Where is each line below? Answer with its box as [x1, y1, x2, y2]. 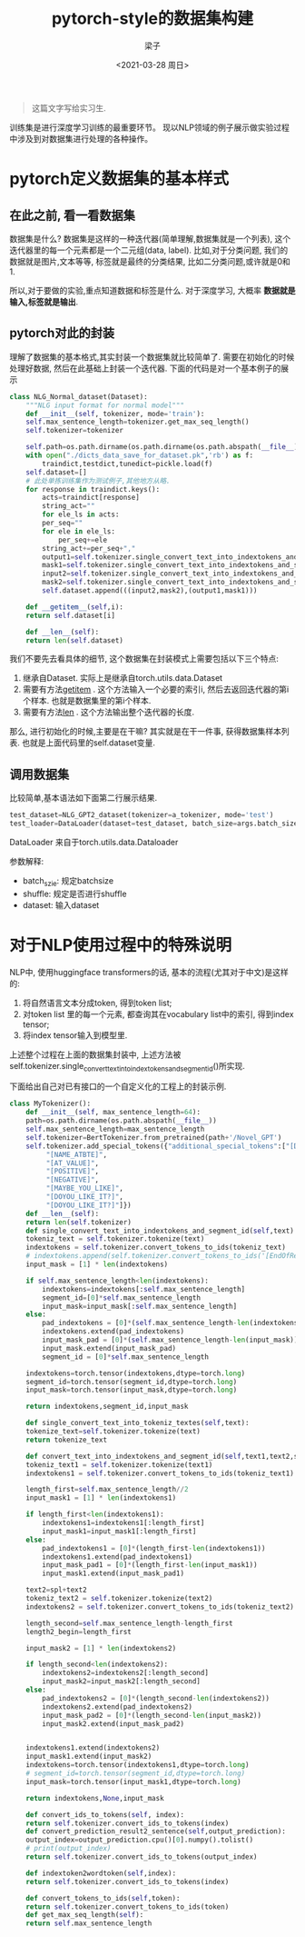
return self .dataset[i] [25, 611, 116, 620]
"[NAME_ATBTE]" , [45, 1150, 107, 1159]
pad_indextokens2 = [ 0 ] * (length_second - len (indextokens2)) [42, 1693, 271, 1702]
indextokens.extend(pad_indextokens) [42, 1327, 184, 1336]
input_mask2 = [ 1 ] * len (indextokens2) [25, 1643, 177, 1652]
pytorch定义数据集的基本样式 [9, 169, 230, 189]
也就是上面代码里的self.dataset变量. [21, 737, 156, 748]
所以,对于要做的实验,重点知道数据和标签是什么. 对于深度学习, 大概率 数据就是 [9, 285, 296, 295]
